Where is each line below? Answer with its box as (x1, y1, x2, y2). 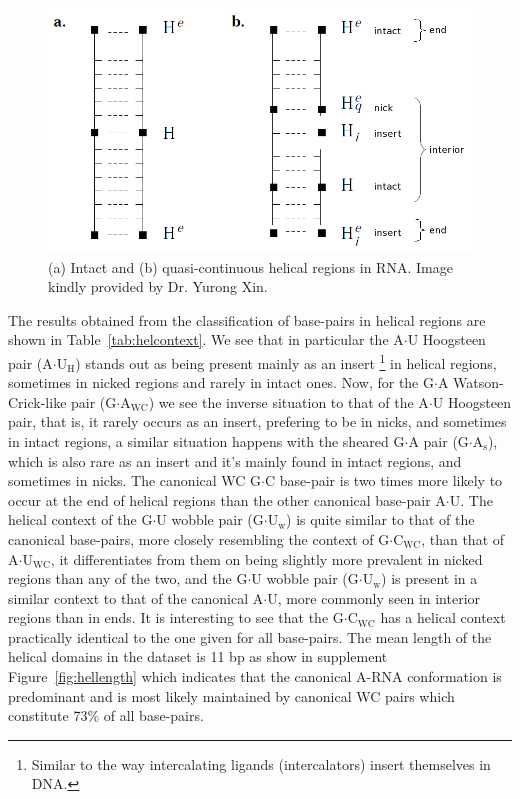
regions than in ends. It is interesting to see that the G (8, 607, 344, 628)
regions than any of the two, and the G (8, 568, 248, 589)
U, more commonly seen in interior (267, 587, 481, 608)
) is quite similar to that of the (286, 509, 475, 530)
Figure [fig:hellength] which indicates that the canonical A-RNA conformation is (8, 666, 502, 687)
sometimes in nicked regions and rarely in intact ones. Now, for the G (8, 372, 434, 393)
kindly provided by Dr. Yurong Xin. (48, 276, 268, 297)
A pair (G (408, 430, 469, 451)
